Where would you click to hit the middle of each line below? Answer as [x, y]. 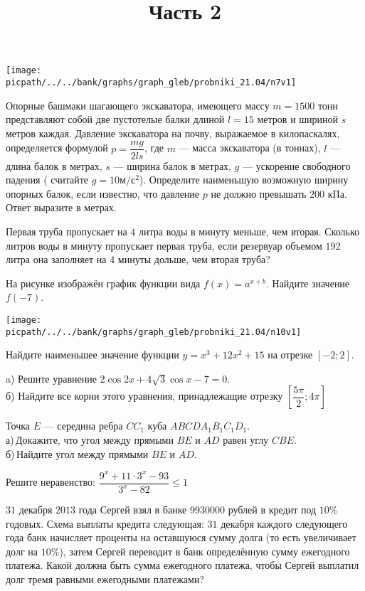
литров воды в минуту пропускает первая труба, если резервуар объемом [164, 245]
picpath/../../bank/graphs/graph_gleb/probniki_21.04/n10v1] [154, 332]
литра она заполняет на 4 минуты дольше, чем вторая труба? [138, 259]
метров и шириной [298, 119]
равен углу [246, 439]
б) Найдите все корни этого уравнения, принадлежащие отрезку [144, 396]
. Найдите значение [308, 283]
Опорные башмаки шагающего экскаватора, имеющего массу [138, 105]
